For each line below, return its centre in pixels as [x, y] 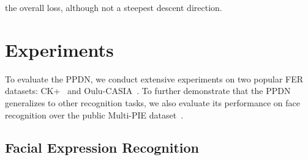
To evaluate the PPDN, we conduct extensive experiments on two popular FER [154, 78]
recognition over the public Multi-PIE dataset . [94, 115]
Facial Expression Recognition [102, 147]
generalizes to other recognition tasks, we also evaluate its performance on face [152, 102]
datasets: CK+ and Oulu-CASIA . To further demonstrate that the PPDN [148, 91]
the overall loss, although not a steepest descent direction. [114, 7]
